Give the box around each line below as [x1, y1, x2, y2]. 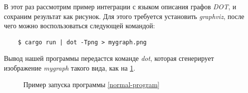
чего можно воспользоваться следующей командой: [4, 20, 155, 31]
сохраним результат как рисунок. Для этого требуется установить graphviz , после [4, 11, 245, 21]
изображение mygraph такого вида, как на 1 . [4, 62, 136, 73]
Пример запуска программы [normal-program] [23, 79, 160, 89]
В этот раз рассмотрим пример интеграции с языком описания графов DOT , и [4, 1, 236, 11]
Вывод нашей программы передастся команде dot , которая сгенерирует [4, 53, 214, 63]
